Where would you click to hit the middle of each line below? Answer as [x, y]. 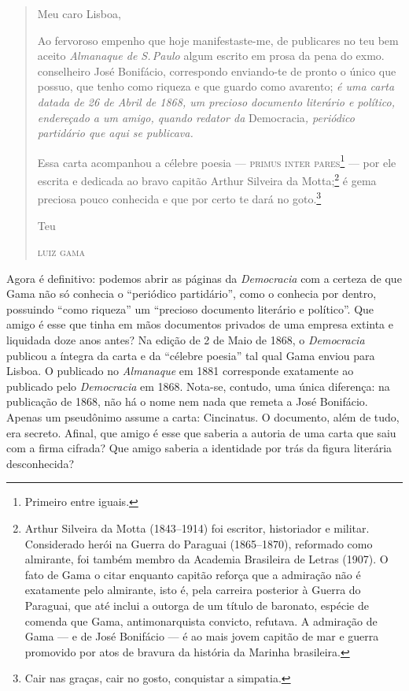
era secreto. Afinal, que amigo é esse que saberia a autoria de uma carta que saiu [201, 432]
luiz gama [61, 252]
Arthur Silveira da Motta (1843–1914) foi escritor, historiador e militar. [197, 528]
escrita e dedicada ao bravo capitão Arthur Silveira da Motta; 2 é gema [207, 179]
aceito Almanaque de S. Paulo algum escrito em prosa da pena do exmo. [211, 56]
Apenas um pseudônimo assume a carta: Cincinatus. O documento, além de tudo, [203, 417]
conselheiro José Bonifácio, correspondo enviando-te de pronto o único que [217, 71]
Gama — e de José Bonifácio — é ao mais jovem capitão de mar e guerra [202, 636]
